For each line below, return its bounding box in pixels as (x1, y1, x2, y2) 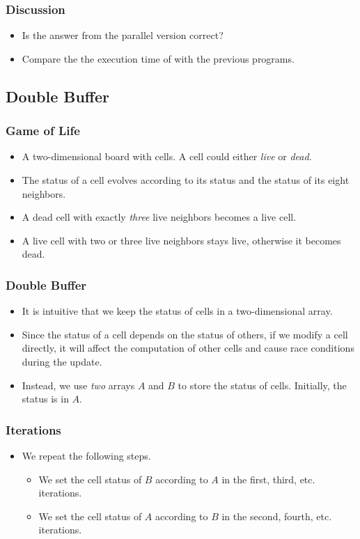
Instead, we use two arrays (22, 377, 135, 392)
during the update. (22, 354, 102, 368)
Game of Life (6, 122, 80, 139)
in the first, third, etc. (221, 471, 315, 486)
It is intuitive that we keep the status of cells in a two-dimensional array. (22, 304, 333, 318)
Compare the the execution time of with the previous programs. (22, 51, 295, 65)
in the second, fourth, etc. (221, 508, 332, 523)
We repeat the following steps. (22, 448, 151, 462)
